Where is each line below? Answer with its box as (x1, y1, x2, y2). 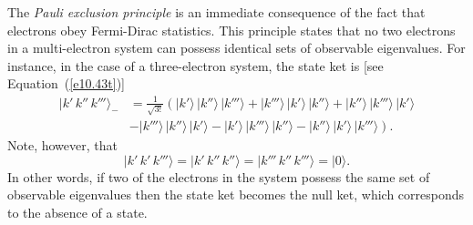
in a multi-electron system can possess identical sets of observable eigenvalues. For (7, 38, 466, 57)
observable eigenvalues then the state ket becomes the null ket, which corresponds (7, 185, 465, 204)
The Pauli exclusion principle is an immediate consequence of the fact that (7, 3, 426, 21)
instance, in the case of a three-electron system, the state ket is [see (7, 56, 384, 75)
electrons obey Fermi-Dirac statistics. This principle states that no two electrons (7, 20, 456, 39)
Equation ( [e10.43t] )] (7, 74, 125, 93)
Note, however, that (7, 136, 118, 155)
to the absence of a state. (7, 203, 148, 222)
